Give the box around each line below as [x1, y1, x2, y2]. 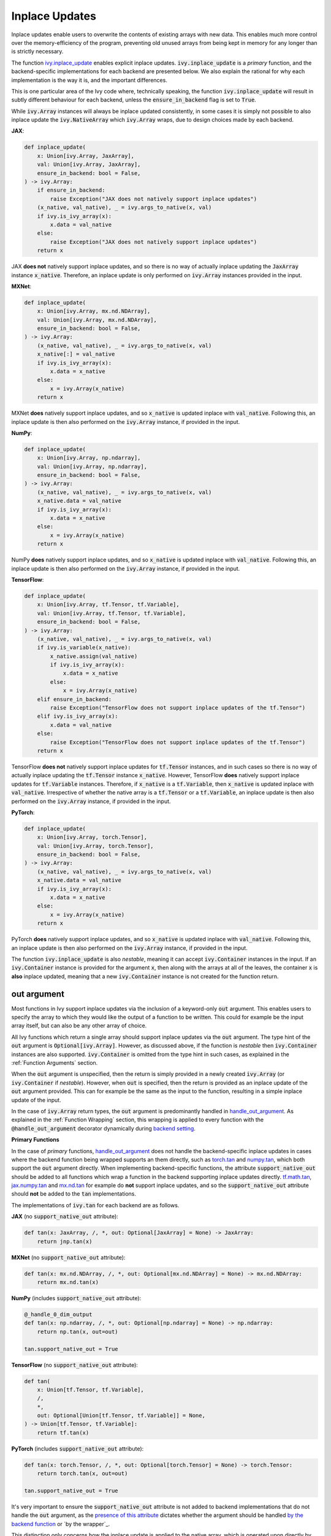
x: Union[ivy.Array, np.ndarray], [37, 455, 141, 461]
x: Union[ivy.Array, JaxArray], [37, 152, 135, 159]
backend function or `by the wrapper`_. [11, 1520, 110, 1527]
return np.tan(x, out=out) [37, 1328, 119, 1335]
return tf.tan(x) [37, 1429, 89, 1436]
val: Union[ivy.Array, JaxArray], [37, 161, 141, 168]
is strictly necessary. [11, 48, 64, 55]
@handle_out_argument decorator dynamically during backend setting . [11, 1124, 196, 1132]
